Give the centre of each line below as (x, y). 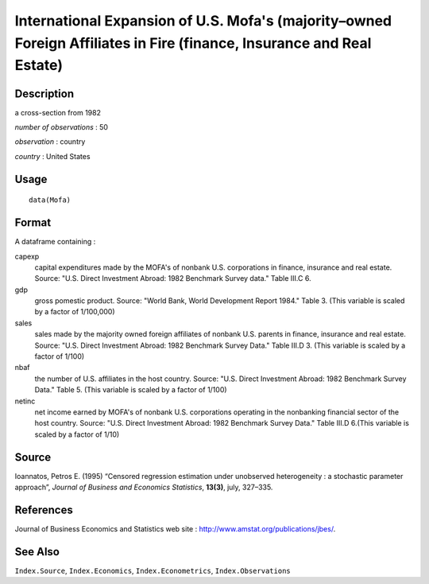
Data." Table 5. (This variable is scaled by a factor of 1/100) (131, 390)
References (44, 510)
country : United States (52, 156)
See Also (37, 552)
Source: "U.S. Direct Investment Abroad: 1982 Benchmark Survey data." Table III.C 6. (173, 278)
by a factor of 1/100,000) (75, 312)
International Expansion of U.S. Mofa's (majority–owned (203, 21)
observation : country (50, 142)
